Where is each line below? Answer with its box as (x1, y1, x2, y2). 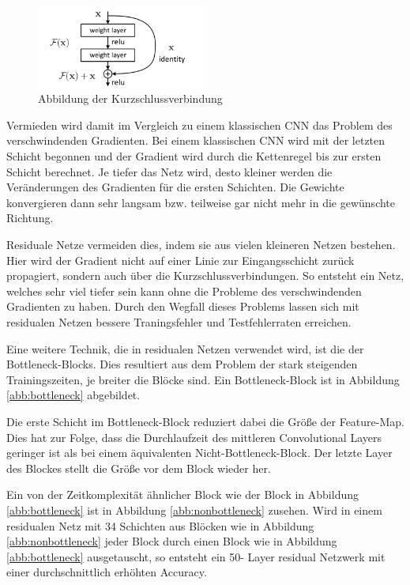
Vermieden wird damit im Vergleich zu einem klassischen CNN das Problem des (6, 116, 393, 133)
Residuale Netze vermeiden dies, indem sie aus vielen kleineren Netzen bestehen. (6, 236, 396, 253)
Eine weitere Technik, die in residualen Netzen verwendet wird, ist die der (6, 340, 364, 357)
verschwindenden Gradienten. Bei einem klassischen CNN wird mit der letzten (6, 132, 386, 149)
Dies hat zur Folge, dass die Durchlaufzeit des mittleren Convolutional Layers (6, 428, 382, 445)
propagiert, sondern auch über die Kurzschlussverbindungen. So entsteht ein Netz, (6, 267, 404, 284)
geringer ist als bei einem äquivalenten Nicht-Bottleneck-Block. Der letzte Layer (6, 444, 393, 461)
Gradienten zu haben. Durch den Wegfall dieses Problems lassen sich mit (6, 298, 359, 315)
